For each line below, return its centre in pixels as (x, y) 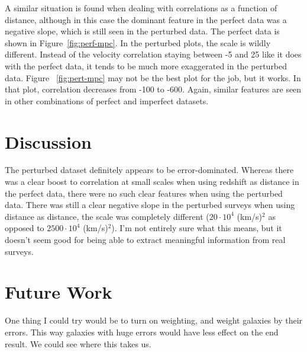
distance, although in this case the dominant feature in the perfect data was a (146, 19)
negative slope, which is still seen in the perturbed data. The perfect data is (142, 31)
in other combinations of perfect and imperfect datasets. (107, 100)
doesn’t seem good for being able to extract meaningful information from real (145, 240)
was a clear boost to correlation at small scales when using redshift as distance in (152, 182)
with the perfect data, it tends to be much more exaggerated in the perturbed (146, 65)
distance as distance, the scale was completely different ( (107, 216)
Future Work (59, 292)
